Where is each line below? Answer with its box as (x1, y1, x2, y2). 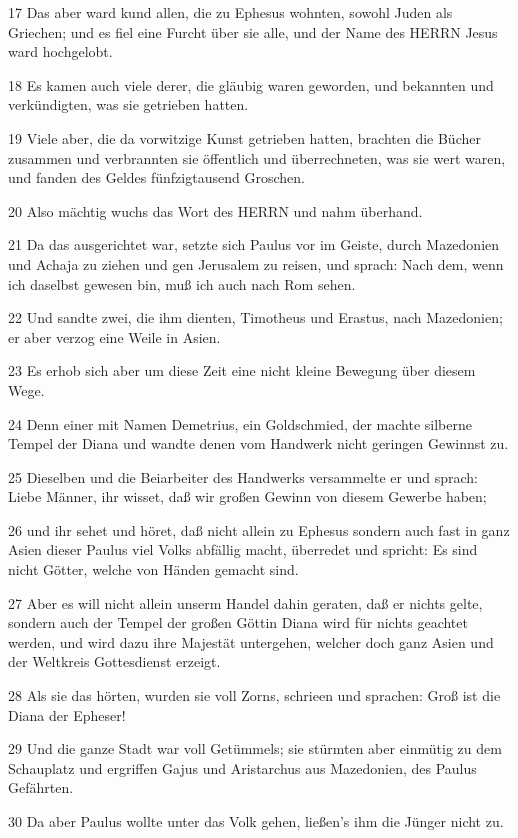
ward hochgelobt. (8, 41, 113, 62)
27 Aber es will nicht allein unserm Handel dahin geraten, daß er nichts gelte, (8, 592, 483, 613)
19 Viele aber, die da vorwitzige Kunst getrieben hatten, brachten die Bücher (8, 127, 481, 148)
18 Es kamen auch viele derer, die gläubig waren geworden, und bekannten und (8, 74, 494, 95)
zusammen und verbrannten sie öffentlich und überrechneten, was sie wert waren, (8, 147, 506, 168)
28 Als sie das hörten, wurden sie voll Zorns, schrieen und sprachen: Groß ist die (8, 685, 501, 706)
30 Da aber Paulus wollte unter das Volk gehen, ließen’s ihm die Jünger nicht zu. (8, 811, 504, 831)
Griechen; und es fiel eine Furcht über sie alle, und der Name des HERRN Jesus (8, 21, 498, 42)
